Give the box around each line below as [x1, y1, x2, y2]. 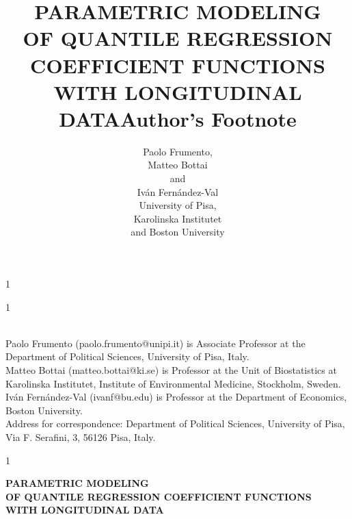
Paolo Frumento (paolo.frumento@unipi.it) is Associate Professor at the [5, 336, 306, 350]
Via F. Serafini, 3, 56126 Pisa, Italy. [5, 429, 156, 444]
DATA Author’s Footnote [59, 104, 297, 132]
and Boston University [131, 225, 225, 239]
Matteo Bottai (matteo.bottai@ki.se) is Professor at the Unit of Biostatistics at [5, 363, 337, 377]
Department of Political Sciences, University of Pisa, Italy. [5, 349, 249, 364]
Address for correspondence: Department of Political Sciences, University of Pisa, [5, 416, 345, 431]
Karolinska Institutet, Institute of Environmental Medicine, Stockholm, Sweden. [5, 376, 341, 390]
